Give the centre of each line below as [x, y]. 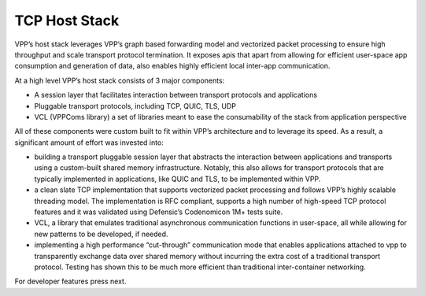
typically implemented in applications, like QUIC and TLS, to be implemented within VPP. [177, 179]
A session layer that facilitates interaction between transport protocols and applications [176, 95]
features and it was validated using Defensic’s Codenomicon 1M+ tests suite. [159, 212]
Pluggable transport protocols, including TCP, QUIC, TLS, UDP [135, 105]
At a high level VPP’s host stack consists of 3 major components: [120, 80]
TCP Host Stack [67, 20]
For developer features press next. [70, 281]
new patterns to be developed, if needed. [101, 234]
